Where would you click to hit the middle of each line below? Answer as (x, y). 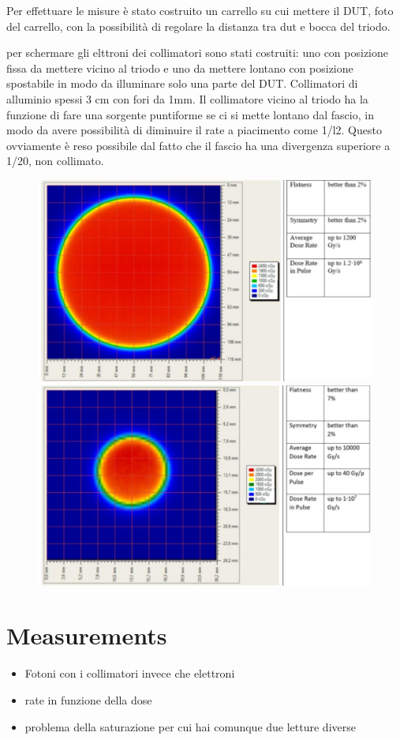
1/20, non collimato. (55, 161)
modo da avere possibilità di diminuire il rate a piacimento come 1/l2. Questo (194, 130)
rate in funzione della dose (88, 699)
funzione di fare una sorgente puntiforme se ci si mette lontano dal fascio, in (190, 114)
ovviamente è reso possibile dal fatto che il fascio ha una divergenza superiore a (198, 145)
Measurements (87, 635)
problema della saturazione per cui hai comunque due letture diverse (190, 726)
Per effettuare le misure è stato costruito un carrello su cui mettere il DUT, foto (200, 10)
